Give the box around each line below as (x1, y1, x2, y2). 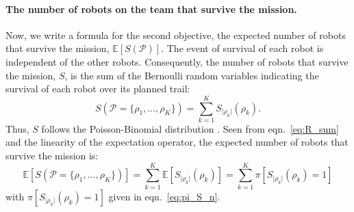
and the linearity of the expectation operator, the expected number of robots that (5, 135, 349, 149)
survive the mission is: (5, 148, 99, 163)
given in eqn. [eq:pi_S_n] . (108, 189, 220, 203)
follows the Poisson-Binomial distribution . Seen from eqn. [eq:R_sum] (41, 121, 339, 135)
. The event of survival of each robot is (161, 41, 324, 55)
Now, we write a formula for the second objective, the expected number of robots (5, 27, 346, 42)
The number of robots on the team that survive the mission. (5, 1, 297, 16)
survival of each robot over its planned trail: (5, 81, 190, 96)
